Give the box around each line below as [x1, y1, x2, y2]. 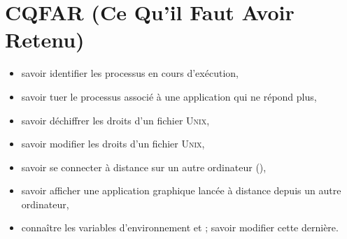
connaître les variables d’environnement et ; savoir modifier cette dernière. [21, 220, 339, 235]
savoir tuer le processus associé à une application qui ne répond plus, [21, 89, 317, 103]
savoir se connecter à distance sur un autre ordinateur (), [21, 159, 267, 174]
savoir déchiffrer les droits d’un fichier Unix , [21, 113, 210, 127]
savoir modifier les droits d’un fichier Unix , [21, 136, 205, 151]
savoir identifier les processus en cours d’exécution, [21, 66, 239, 80]
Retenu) [5, 25, 85, 54]
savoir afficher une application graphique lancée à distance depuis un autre [21, 183, 341, 198]
